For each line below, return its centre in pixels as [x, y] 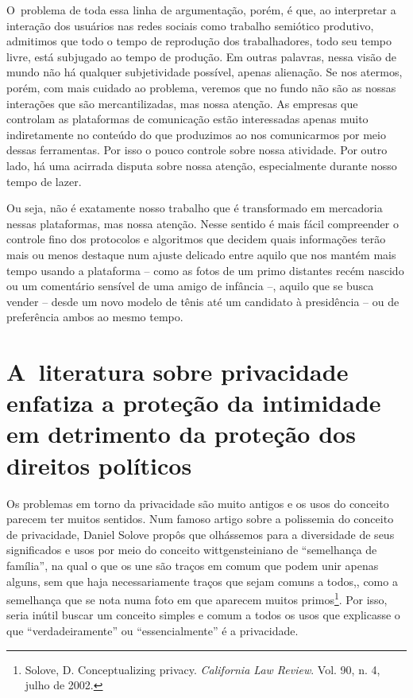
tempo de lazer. [44, 181]
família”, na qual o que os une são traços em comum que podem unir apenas [193, 565]
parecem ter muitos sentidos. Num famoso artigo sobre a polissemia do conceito [200, 519]
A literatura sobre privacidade [178, 372]
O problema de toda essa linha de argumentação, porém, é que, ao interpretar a [201, 10]
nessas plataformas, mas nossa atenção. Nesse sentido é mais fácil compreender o [203, 223]
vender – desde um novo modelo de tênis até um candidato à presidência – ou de [203, 301]
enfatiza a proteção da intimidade [194, 403]
